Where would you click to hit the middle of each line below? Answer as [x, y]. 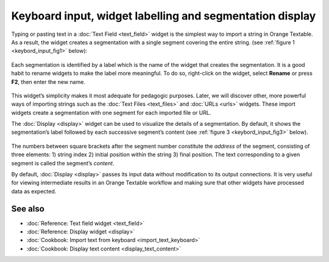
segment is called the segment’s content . [63, 163]
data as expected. [34, 191]
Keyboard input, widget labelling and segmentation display [164, 16]
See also [28, 209]
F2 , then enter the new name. [48, 81]
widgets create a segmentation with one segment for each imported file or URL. [111, 112]
